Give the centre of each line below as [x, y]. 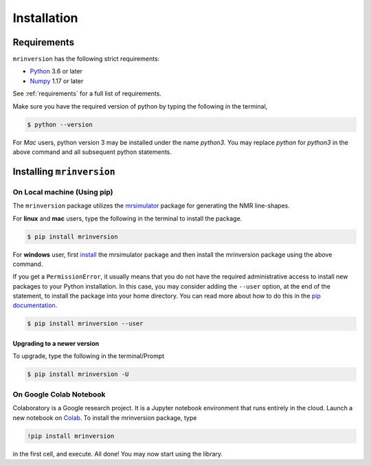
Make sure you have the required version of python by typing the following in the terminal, [140, 106]
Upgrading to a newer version [56, 344]
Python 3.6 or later [56, 71]
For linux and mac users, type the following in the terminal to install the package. [127, 218]
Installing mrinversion [64, 171]
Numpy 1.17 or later [57, 81]
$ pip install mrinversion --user [85, 324]
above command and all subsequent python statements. [92, 152]
